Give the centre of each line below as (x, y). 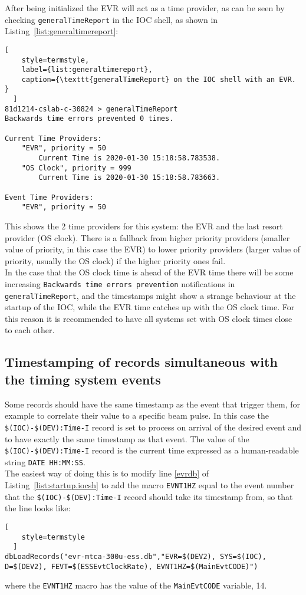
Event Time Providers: (49, 197)
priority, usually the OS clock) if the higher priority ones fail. (115, 260)
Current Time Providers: (53, 138)
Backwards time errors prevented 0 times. (89, 119)
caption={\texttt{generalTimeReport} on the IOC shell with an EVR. (159, 79)
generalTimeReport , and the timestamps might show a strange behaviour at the (150, 295)
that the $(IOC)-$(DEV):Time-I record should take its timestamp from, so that (149, 496)
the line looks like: (38, 508)
